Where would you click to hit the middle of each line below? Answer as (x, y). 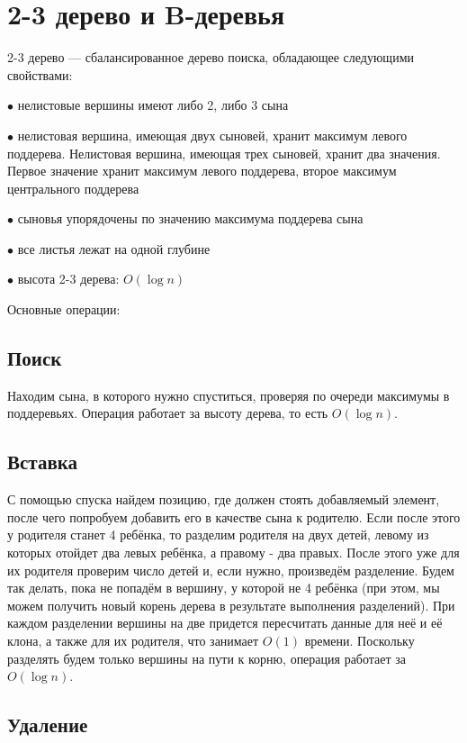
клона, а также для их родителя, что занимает (133, 640)
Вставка (43, 462)
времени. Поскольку (359, 640)
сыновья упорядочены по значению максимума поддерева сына (190, 218)
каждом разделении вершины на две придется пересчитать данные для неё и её (225, 623)
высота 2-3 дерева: (68, 279)
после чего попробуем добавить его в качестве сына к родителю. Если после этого (234, 516)
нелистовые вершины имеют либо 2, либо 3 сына (153, 105)
